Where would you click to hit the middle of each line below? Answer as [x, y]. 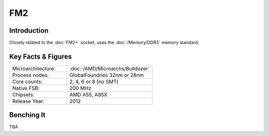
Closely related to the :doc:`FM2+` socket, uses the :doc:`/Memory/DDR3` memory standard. [104, 43]
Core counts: [27, 81]
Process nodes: [31, 75]
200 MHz [80, 88]
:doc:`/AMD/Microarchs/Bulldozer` [110, 68]
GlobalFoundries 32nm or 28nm [107, 75]
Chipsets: [23, 94]
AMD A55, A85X [88, 94]
